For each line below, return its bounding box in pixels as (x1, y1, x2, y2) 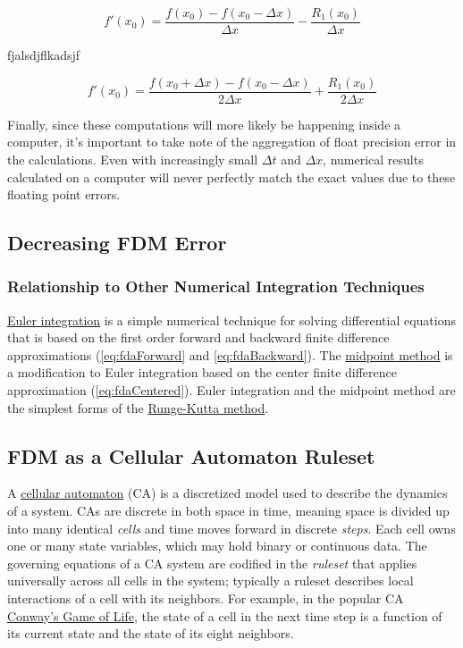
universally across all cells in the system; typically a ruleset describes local (7, 571, 414, 590)
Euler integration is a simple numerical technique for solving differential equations (7, 310, 457, 329)
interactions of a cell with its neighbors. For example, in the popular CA (7, 589, 404, 608)
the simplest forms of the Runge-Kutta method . (7, 398, 269, 417)
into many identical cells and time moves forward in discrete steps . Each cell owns (7, 518, 456, 537)
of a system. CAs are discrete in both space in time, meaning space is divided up (7, 501, 450, 520)
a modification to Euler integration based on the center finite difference (7, 363, 397, 382)
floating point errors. (7, 185, 121, 204)
